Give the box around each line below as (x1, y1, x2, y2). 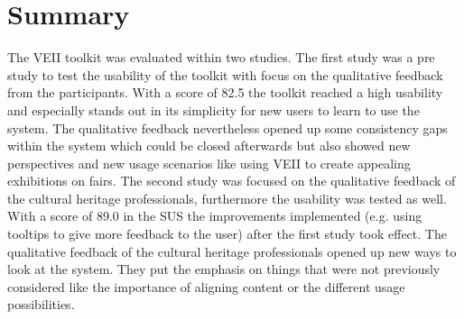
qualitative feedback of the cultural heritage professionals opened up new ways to (7, 242, 457, 260)
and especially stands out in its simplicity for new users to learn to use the (7, 100, 420, 119)
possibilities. (7, 295, 75, 314)
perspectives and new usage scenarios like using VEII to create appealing (7, 153, 411, 172)
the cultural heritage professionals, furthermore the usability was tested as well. (7, 188, 447, 207)
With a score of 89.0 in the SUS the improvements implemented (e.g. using (7, 206, 422, 225)
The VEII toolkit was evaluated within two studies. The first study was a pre (7, 48, 435, 67)
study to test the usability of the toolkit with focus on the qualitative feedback (7, 65, 443, 84)
